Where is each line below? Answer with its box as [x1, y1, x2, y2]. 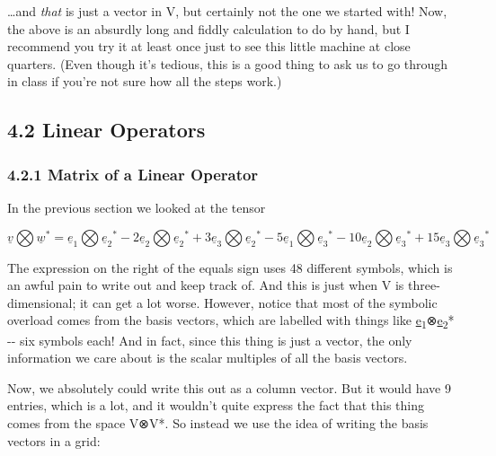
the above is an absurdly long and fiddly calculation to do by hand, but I [7, 19, 410, 38]
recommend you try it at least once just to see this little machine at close [7, 37, 411, 56]
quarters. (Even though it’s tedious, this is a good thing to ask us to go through [7, 54, 448, 73]
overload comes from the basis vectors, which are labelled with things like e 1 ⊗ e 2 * [7, 311, 455, 332]
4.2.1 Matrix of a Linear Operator [7, 162, 259, 185]
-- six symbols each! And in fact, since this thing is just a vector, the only [7, 330, 412, 349]
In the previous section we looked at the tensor [7, 197, 266, 216]
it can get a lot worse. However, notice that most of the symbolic [79, 293, 438, 311]
